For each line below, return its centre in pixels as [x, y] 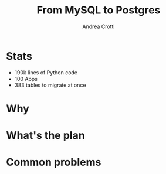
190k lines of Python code [46, 72]
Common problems [54, 162]
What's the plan [45, 136]
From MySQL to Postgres [99, 10]
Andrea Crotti [99, 26]
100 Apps [26, 79]
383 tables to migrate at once [50, 85]
